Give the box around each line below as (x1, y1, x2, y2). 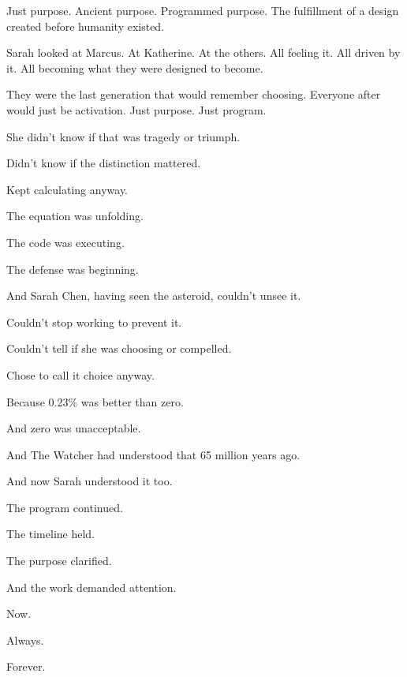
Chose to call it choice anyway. (6, 366, 155, 383)
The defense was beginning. (6, 260, 139, 277)
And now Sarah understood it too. (6, 473, 173, 489)
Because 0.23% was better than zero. (6, 393, 184, 410)
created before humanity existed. (6, 17, 165, 34)
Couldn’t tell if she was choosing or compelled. (6, 340, 232, 357)
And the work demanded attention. (6, 578, 177, 595)
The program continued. (6, 499, 123, 515)
